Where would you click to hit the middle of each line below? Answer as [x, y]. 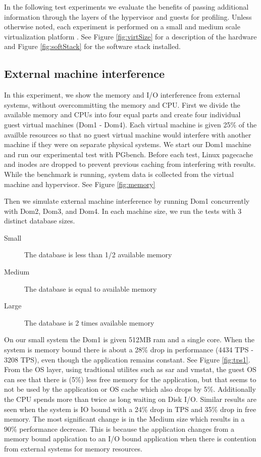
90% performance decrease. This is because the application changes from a [119, 428]
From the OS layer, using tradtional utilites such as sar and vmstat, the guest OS [130, 369]
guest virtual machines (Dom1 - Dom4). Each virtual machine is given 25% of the [130, 124]
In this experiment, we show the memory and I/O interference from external [122, 95]
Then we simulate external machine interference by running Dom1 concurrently [127, 201]
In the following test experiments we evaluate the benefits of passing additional [126, 7]
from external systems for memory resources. [73, 448]
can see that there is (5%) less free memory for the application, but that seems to [130, 379]
